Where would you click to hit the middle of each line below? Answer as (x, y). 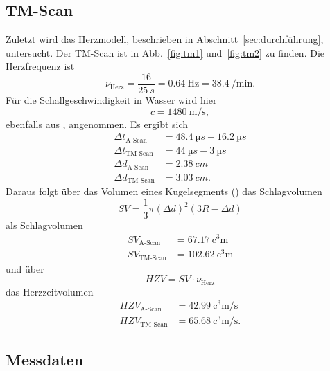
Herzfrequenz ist (40, 66)
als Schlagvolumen (44, 225)
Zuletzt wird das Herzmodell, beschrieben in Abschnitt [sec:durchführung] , (165, 39)
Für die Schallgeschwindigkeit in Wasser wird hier (111, 100)
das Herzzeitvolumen (50, 291)
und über (25, 268)
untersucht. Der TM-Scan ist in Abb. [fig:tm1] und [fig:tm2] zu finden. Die (165, 52)
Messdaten (45, 359)
